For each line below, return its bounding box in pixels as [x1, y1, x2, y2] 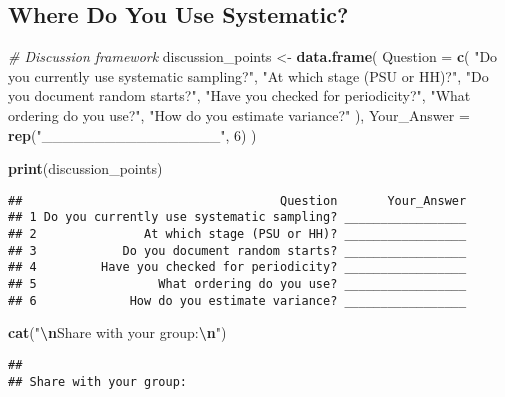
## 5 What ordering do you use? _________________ [8, 277, 467, 292]
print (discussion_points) [8, 158, 163, 179]
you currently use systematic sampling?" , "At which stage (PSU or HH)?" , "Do [8, 65, 489, 86]
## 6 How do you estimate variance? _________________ [8, 293, 467, 308]
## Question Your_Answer [8, 193, 467, 208]
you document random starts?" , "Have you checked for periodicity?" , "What [8, 85, 471, 106]
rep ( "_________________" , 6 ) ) [8, 124, 257, 145]
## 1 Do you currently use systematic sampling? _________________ [8, 210, 467, 225]
